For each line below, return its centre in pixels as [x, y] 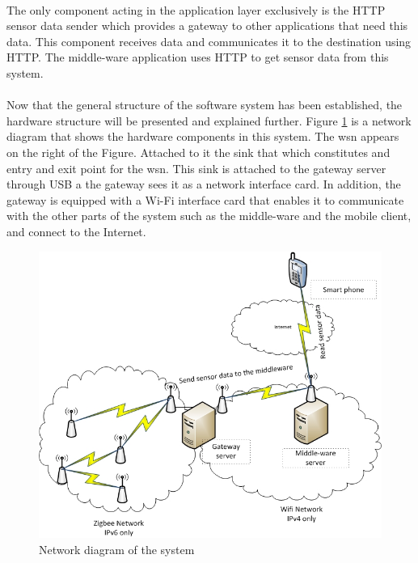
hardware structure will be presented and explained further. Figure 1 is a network [209, 120]
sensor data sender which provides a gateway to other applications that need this [207, 25]
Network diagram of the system [117, 549]
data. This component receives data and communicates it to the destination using [209, 41]
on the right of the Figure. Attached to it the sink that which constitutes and [198, 152]
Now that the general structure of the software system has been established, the [205, 105]
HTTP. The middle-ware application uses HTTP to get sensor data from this [198, 57]
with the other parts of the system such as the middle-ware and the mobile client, [209, 216]
